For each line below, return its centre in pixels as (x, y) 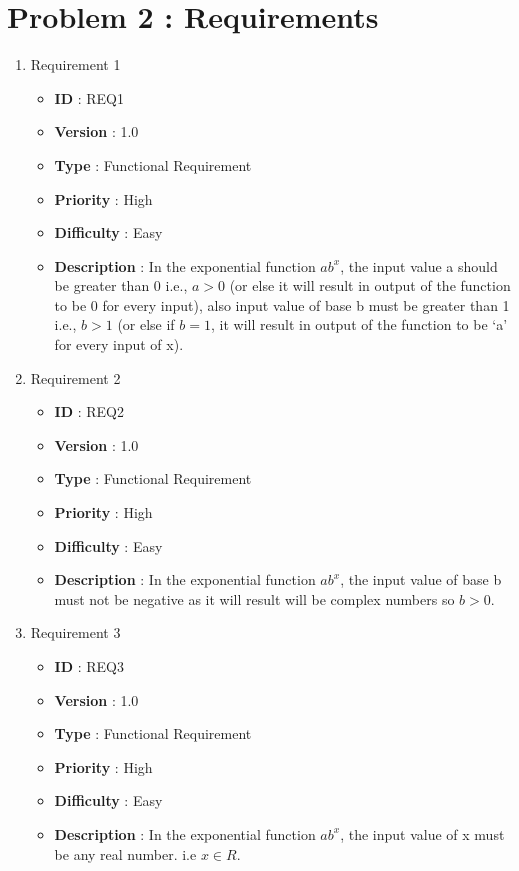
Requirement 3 (75, 632)
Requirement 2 (75, 377)
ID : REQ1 (89, 97)
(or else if (146, 324)
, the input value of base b (421, 579)
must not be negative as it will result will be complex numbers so (254, 598)
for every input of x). (119, 344)
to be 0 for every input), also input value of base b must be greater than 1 (282, 304)
